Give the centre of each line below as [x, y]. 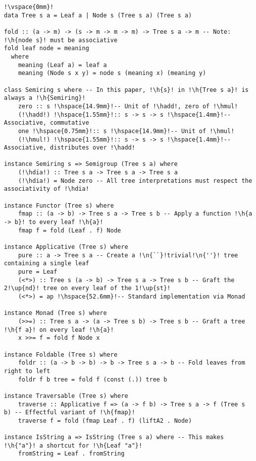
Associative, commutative [47, 123]
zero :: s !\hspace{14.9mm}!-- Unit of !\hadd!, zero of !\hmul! [128, 106]
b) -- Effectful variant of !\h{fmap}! [70, 413]
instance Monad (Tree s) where [55, 313]
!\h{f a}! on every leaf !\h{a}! [59, 330]
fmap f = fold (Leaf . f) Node [70, 230]
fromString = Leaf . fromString [71, 454]
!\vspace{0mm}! [29, 7]
